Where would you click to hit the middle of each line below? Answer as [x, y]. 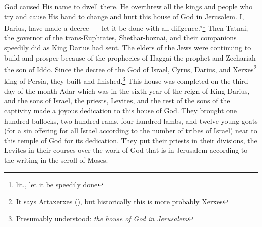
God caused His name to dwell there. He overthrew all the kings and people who [128, 6]
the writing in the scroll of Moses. [56, 160]
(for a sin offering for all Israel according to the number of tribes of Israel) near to [131, 130]
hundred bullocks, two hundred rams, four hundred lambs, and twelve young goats [131, 120]
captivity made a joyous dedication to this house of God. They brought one [120, 110]
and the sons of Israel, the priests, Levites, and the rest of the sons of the [117, 101]
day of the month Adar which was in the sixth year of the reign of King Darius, [127, 91]
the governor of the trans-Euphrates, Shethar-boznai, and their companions [120, 38]
